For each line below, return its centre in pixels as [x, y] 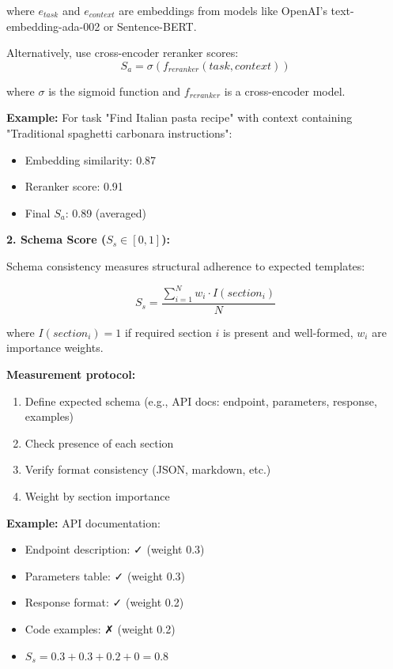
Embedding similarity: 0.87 [91, 159]
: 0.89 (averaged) [106, 212]
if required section [168, 332]
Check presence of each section [99, 442]
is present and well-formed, [288, 332]
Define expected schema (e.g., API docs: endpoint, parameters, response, [201, 401]
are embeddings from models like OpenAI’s [223, 10]
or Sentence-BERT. [150, 26]
